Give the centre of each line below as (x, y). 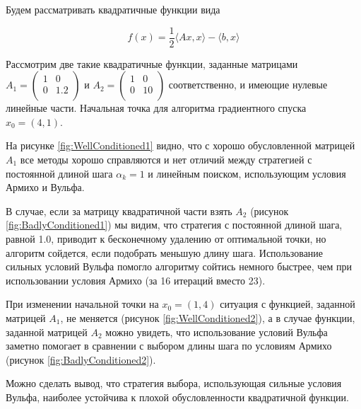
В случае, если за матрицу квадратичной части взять (119, 211)
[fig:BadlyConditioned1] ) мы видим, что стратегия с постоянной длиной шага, (174, 225)
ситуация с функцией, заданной (288, 304)
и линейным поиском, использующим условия (247, 173)
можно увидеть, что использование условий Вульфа (217, 332)
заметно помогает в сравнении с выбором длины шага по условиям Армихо (169, 346)
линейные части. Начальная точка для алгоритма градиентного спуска (156, 108)
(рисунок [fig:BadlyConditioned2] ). (81, 359)
